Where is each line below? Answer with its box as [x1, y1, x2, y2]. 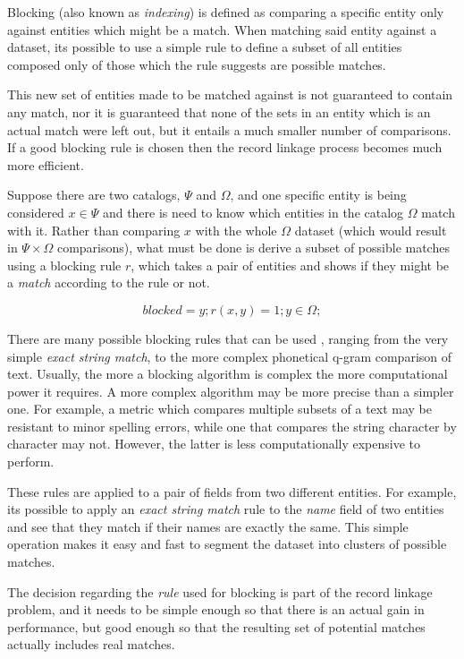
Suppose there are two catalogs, [7, 185, 181, 204]
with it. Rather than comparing [7, 220, 181, 239]
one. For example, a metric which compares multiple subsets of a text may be [7, 399, 433, 418]
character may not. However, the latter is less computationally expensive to [7, 434, 421, 453]
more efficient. [7, 155, 84, 174]
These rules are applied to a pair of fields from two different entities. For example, [7, 482, 457, 501]
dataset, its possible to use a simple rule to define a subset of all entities [7, 38, 402, 56]
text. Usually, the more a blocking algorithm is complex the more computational [7, 364, 448, 383]
